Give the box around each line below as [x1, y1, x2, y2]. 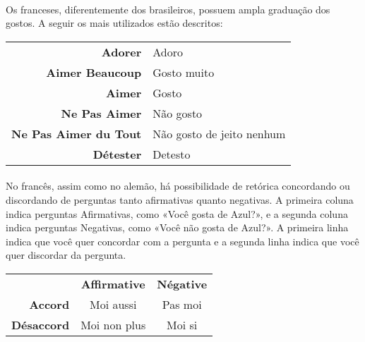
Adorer [101, 43, 142, 60]
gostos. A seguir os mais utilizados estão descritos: [6, 16, 223, 30]
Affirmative [80, 275, 145, 292]
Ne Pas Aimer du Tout [11, 125, 142, 142]
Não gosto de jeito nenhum [152, 125, 286, 142]
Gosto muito [152, 63, 215, 80]
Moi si [167, 316, 198, 333]
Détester [92, 145, 142, 162]
